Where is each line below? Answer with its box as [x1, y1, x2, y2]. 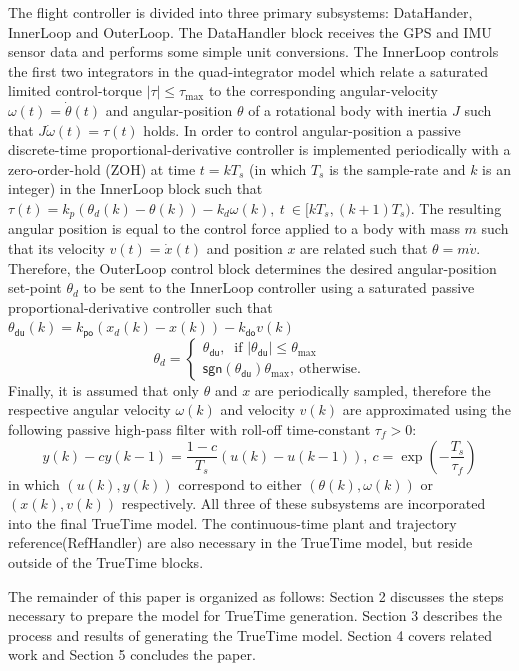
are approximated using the [342, 399, 511, 420]
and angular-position [105, 99, 233, 120]
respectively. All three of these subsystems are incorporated [121, 493, 486, 514]
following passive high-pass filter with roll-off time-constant [8, 419, 371, 439]
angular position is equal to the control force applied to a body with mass [8, 218, 460, 239]
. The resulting [410, 197, 502, 218]
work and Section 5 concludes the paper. [8, 644, 256, 665]
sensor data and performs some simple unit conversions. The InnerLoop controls [8, 41, 499, 62]
